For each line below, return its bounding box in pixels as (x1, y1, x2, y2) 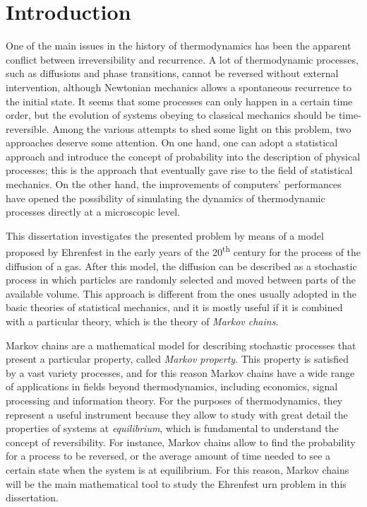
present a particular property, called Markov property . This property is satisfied (6, 351, 349, 366)
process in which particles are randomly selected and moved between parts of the (6, 272, 356, 287)
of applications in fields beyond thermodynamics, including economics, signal (6, 379, 338, 394)
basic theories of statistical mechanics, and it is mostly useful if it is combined (6, 300, 343, 315)
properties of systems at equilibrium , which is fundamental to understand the (6, 421, 339, 436)
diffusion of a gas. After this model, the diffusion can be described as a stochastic (6, 258, 357, 273)
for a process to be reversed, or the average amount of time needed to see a (6, 448, 331, 463)
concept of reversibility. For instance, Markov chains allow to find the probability (6, 434, 356, 449)
